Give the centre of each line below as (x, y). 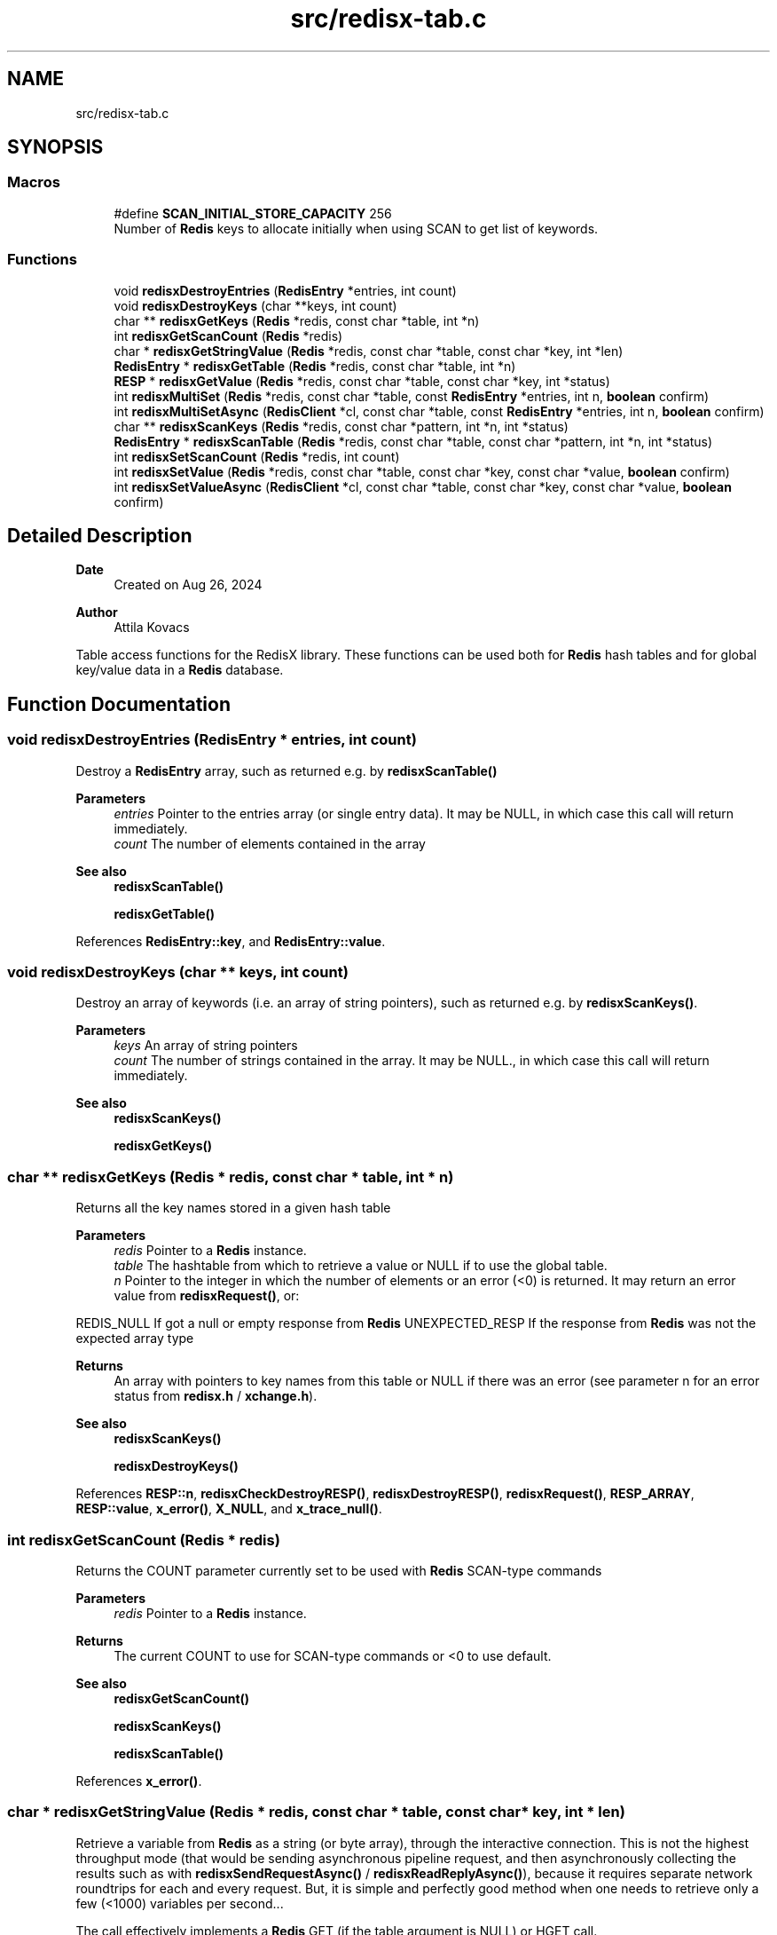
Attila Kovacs (152, 628)
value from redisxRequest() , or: (207, 1296)
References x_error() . (139, 1781)
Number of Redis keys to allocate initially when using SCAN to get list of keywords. (356, 228)
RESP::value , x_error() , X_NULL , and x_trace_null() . (229, 1509)
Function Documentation (119, 704)
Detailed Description (100, 535)
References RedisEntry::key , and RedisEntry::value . (231, 941)
